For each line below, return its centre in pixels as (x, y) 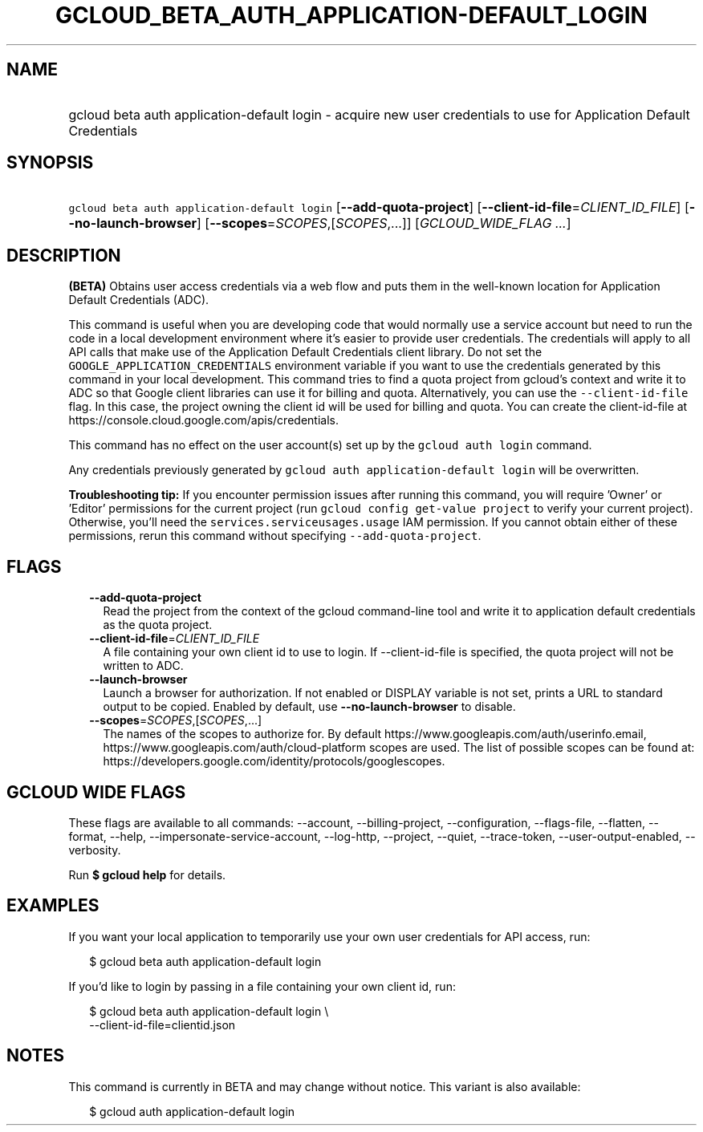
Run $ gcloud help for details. (147, 874)
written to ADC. (143, 666)
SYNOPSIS (50, 163)
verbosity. (95, 850)
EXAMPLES (53, 906)
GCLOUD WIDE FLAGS (96, 792)
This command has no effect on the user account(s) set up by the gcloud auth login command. (330, 445)
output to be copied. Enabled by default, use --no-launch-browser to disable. (309, 707)
